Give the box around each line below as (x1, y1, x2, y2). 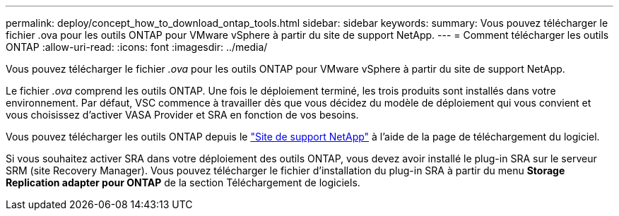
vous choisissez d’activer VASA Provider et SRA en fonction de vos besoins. (6, 109, 359, 121)
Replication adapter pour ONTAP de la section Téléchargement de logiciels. (6, 176, 360, 188)
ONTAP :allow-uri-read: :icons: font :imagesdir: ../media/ (6, 41, 268, 53)
